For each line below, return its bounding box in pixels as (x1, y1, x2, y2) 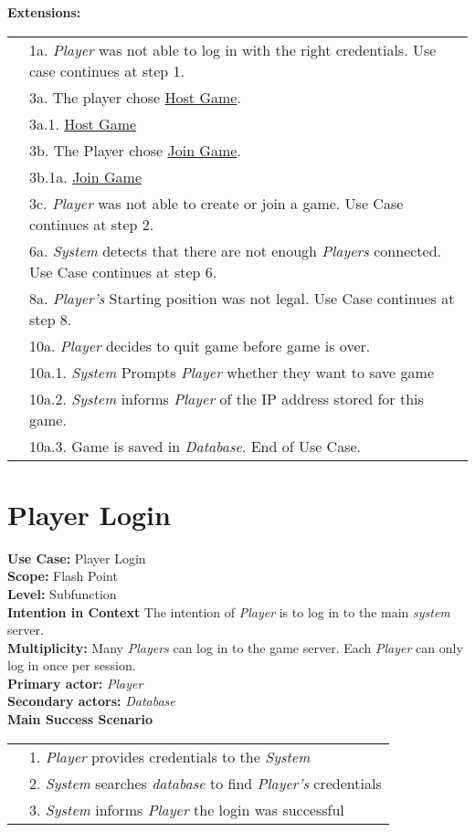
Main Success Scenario (7, 710, 153, 729)
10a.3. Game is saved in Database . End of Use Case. (29, 435, 362, 457)
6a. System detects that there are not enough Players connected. (29, 239, 442, 261)
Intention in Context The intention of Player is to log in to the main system (7, 602, 450, 621)
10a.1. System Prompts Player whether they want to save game (29, 361, 434, 383)
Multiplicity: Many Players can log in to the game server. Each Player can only (7, 637, 463, 657)
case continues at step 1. (29, 59, 185, 81)
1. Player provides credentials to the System (29, 745, 311, 767)
